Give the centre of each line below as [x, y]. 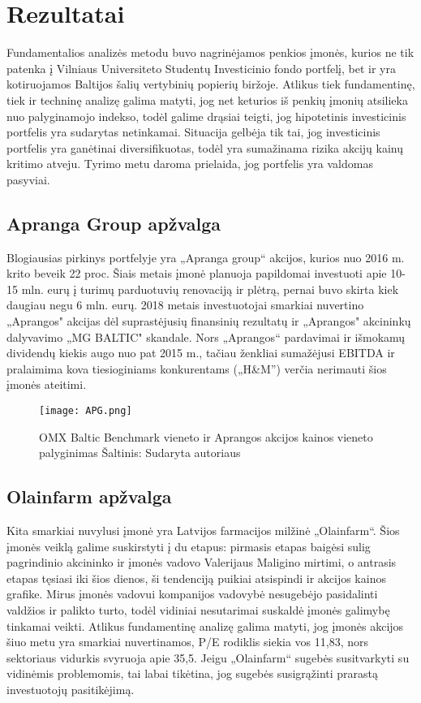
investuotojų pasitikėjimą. [71, 689]
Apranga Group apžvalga [114, 223]
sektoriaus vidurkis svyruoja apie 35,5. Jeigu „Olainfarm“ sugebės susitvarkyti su [208, 657]
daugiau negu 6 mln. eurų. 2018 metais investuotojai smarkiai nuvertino [185, 305]
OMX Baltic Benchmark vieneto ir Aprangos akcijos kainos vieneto [206, 436]
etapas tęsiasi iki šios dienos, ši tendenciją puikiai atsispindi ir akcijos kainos [196, 578]
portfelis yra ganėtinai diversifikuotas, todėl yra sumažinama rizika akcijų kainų [205, 147]
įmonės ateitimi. [47, 384]
